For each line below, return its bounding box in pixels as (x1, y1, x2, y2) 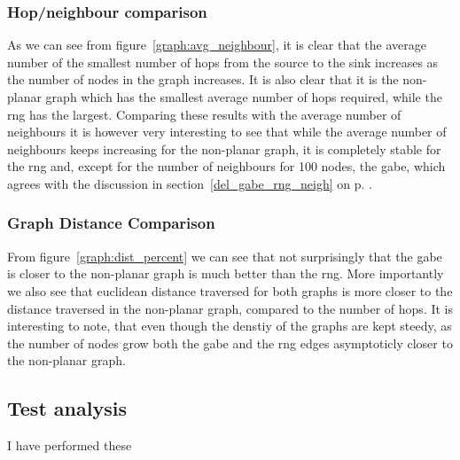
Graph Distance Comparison (7, 212, 215, 234)
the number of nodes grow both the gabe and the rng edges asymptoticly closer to (7, 333, 453, 352)
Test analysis (7, 394, 127, 422)
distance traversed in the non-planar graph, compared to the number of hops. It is (7, 299, 454, 317)
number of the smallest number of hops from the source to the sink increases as (7, 52, 439, 71)
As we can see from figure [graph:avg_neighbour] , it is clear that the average (7, 35, 426, 54)
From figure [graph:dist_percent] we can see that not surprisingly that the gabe (7, 246, 442, 265)
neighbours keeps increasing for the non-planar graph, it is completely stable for (7, 139, 441, 158)
